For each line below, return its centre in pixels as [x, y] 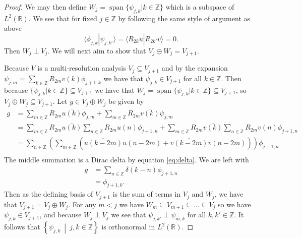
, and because [61, 215]
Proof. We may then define [45, 7]
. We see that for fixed [63, 18]
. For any [82, 204]
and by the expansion [195, 68]
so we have [234, 204]
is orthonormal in [128, 227]
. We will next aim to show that [97, 50]
